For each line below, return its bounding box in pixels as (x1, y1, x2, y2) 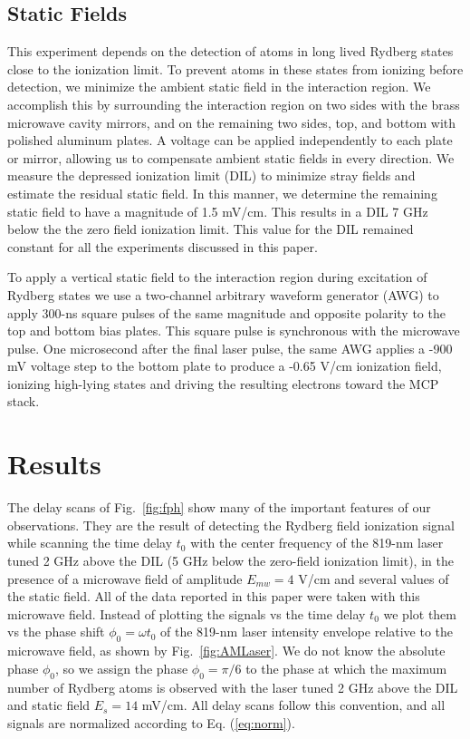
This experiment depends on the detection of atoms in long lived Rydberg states (7, 42, 454, 61)
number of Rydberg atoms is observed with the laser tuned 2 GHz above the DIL (7, 677, 458, 696)
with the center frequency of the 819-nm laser (190, 533, 444, 552)
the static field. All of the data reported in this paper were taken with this (7, 587, 420, 606)
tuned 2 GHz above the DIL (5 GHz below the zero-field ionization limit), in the (7, 550, 454, 569)
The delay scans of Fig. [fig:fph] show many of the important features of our (7, 498, 431, 517)
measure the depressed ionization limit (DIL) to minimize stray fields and (7, 166, 416, 185)
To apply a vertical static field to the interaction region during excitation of (7, 267, 427, 287)
